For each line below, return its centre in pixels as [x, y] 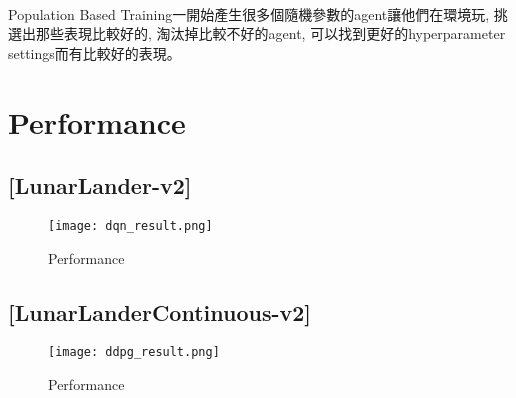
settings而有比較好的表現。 [94, 52]
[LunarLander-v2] [100, 185]
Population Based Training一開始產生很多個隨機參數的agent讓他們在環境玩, [249, 13]
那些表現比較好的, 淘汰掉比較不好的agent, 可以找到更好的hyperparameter [270, 33]
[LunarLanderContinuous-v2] [160, 311]
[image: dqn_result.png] [130, 225]
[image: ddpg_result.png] [134, 352]
